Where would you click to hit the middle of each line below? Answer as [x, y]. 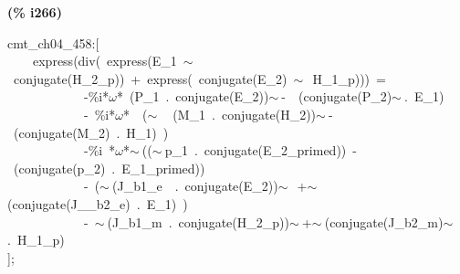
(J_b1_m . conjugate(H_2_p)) [198, 221]
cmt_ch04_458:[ [53, 42]
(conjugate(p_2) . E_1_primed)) [109, 168]
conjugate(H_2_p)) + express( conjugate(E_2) [150, 78]
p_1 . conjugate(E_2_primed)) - [261, 150]
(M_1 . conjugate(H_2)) [245, 114]
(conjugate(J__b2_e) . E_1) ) [98, 203]
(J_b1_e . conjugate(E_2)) [195, 186]
